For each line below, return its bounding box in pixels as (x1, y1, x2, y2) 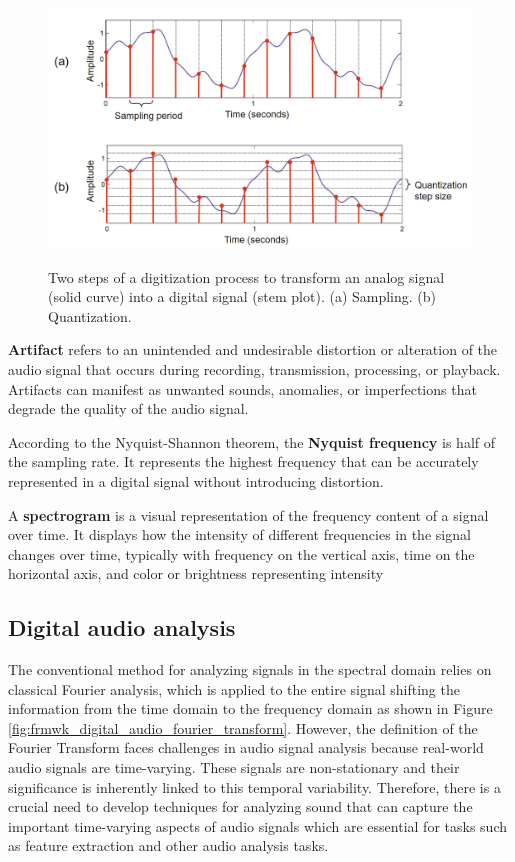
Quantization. (48, 305, 132, 326)
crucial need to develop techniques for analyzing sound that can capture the (8, 796, 473, 817)
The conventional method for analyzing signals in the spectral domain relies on (8, 659, 492, 680)
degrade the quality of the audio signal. (8, 398, 249, 419)
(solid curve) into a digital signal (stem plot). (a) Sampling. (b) (48, 286, 437, 307)
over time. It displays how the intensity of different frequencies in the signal (8, 524, 471, 545)
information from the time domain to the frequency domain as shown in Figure (8, 698, 493, 719)
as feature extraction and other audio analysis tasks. (8, 835, 329, 856)
